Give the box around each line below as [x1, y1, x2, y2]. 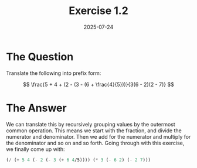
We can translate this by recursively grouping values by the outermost [6, 121, 176, 128]
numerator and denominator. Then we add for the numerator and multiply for [6, 133, 191, 140]
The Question [6, 50, 74, 63]
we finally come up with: [6, 145, 65, 153]
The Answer [6, 101, 67, 115]
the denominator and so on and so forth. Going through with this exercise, [6, 139, 185, 146]
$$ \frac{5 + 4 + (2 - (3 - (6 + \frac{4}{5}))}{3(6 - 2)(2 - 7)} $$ [23, 81, 174, 88]
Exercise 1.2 [68, 4, 129, 18]
